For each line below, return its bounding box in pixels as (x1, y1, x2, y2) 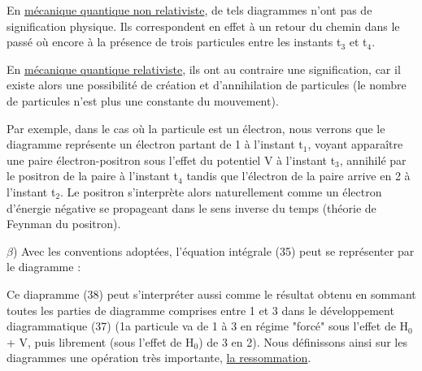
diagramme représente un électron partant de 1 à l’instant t (7, 136, 303, 153)
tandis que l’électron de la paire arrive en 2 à (186, 167, 411, 184)
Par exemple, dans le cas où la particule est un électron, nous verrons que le (7, 119, 385, 136)
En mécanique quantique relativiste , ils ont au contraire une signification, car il (7, 60, 401, 77)
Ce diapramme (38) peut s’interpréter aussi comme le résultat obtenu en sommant (7, 285, 416, 302)
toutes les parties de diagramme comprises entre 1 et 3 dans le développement (7, 301, 394, 318)
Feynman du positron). (7, 215, 121, 232)
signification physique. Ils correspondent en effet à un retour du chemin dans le (7, 17, 400, 34)
